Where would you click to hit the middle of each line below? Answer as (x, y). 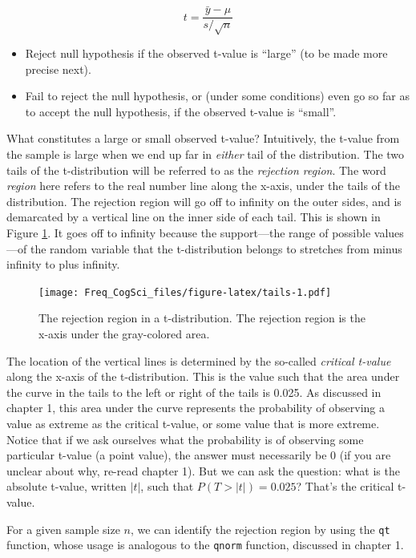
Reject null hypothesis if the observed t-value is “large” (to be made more (206, 53)
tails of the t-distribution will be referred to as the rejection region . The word (196, 170)
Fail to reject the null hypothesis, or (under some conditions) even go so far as (217, 96)
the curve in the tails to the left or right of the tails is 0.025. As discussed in (194, 392)
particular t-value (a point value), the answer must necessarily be (167, 455)
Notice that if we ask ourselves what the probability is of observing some (185, 439)
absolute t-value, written (67, 486)
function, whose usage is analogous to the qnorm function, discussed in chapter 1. (205, 545)
